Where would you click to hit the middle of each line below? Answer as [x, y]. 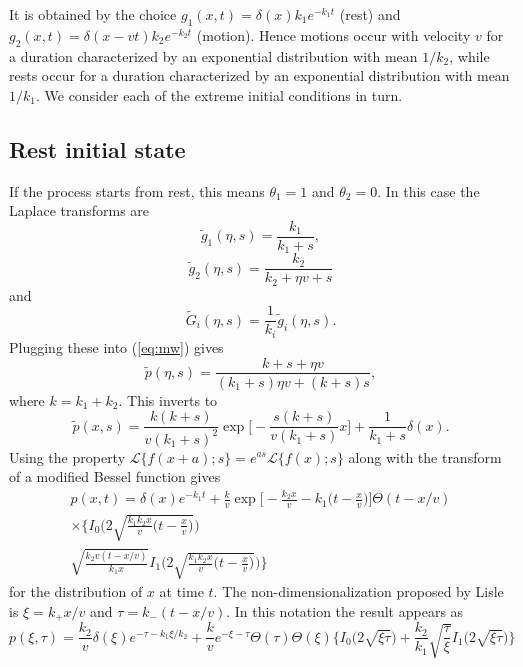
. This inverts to [168, 399]
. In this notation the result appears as [345, 610]
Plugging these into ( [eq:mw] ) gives [116, 346]
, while [469, 55]
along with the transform [425, 456]
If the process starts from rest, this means [137, 190]
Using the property [67, 456]
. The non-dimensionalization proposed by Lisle [358, 591]
